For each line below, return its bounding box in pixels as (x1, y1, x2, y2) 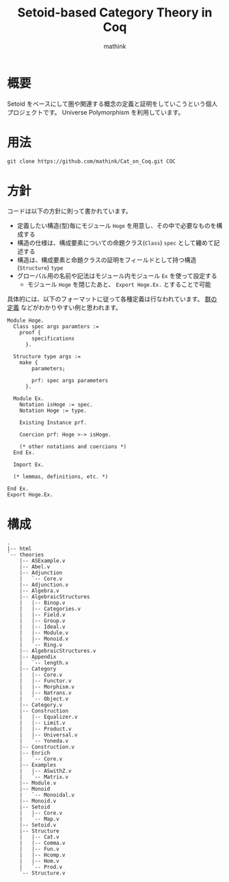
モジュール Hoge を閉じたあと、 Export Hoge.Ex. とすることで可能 (27, 280, 212, 289)
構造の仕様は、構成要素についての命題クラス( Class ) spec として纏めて (16, 239, 214, 247)
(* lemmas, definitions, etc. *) (13, 474, 109, 480)
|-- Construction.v (19, 743, 75, 751)
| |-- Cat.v (19, 834, 59, 841)
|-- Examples (19, 762, 57, 769)
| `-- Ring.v (19, 642, 63, 649)
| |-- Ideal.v (19, 623, 66, 631)
